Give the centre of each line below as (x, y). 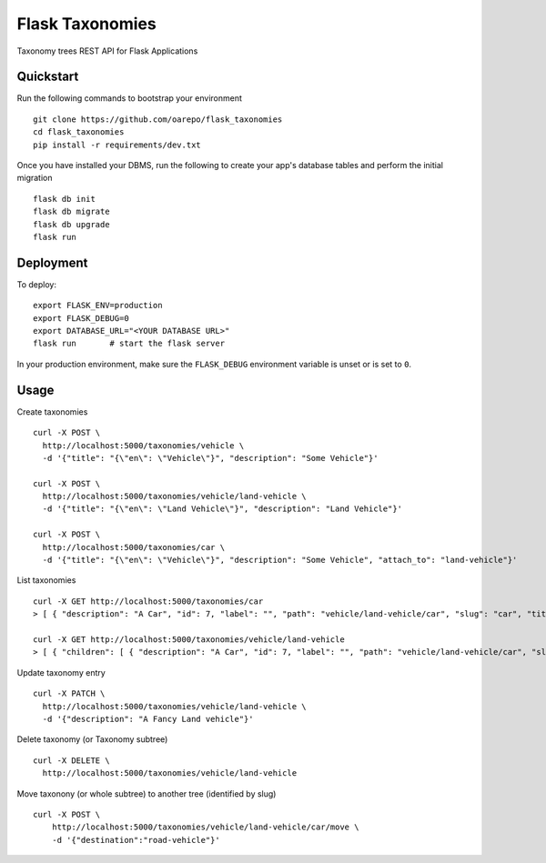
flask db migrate (71, 212)
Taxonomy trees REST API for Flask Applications (107, 51)
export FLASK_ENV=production (98, 306)
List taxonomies (46, 580)
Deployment (52, 262)
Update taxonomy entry (61, 672)
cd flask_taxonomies (79, 132)
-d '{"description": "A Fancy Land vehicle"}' (148, 719)
